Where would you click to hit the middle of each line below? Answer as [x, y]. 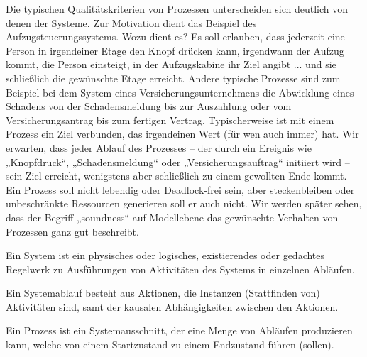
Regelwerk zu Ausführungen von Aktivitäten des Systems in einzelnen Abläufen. [180, 269]
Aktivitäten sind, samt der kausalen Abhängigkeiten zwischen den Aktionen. [172, 306]
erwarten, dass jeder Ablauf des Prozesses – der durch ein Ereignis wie [159, 147]
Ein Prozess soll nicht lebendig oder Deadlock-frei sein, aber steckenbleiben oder [180, 189]
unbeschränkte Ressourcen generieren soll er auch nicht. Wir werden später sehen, [184, 203]
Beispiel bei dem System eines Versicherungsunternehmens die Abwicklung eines [180, 92]
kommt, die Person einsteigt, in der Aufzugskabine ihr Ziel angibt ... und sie [171, 64]
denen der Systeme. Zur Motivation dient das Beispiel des [131, 22]
